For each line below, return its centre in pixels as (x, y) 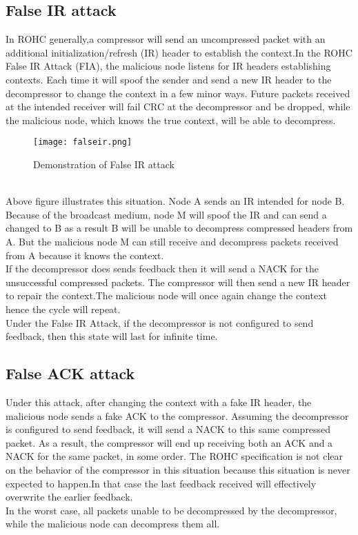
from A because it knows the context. (85, 255)
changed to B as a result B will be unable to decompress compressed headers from (179, 228)
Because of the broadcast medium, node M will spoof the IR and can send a (166, 214)
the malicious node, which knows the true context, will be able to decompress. (171, 120)
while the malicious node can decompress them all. (113, 524)
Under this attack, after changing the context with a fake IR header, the (159, 402)
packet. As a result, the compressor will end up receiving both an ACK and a (169, 442)
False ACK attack (70, 373)
